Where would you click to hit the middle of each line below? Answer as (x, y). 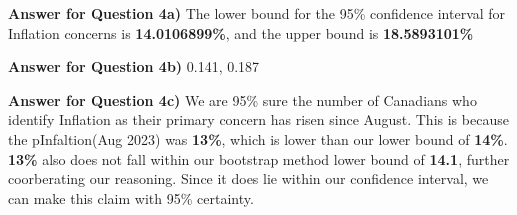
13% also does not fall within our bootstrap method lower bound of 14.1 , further (259, 158)
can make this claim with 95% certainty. (131, 197)
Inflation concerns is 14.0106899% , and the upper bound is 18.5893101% (241, 32)
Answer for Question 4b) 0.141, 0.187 (134, 66)
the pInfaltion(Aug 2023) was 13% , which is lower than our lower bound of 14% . (258, 138)
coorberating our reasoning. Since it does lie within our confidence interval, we (248, 178)
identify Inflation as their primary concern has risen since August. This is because (258, 119)
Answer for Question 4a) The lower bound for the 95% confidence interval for (257, 13)
